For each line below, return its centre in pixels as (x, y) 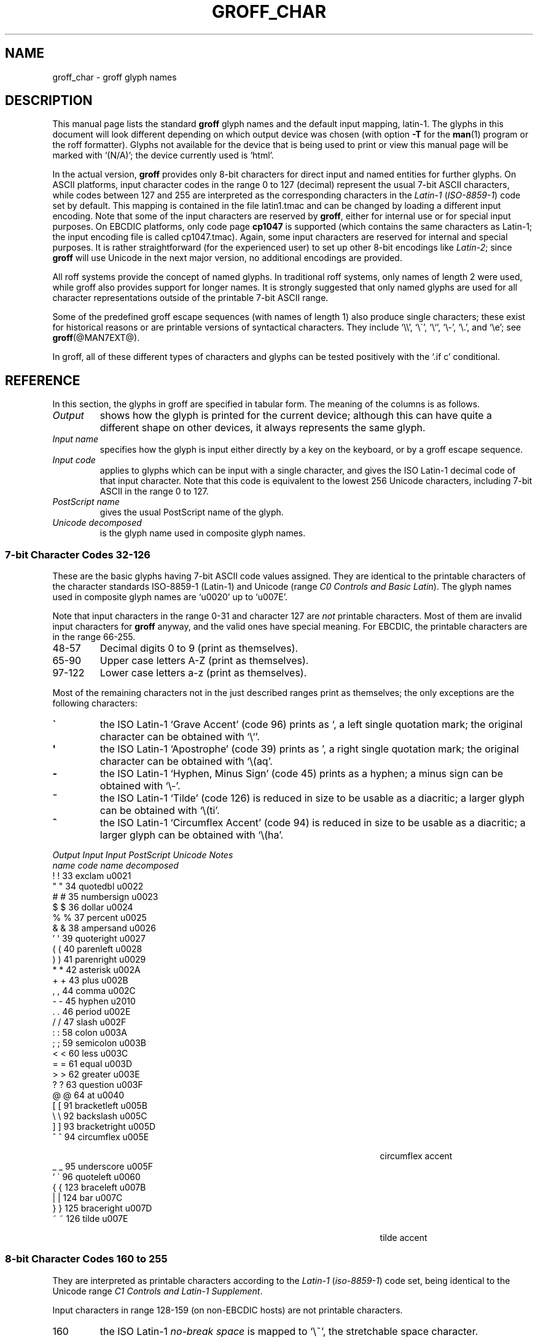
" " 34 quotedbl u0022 (98, 886)
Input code (74, 460)
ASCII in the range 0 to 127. (154, 491)
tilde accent (404, 1238)
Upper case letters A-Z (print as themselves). (204, 661)
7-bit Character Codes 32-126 (78, 554)
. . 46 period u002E (92, 1012)
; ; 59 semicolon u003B (99, 1043)
